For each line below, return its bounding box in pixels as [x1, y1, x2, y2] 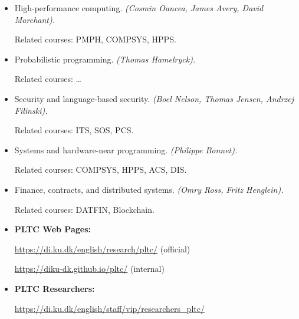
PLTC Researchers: [14, 282, 95, 294]
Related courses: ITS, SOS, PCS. [14, 124, 134, 136]
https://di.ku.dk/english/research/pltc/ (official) [14, 242, 190, 255]
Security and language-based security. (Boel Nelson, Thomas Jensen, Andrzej [14, 92, 294, 104]
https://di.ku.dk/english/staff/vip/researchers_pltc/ [14, 302, 205, 314]
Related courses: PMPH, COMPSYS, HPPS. [14, 33, 176, 45]
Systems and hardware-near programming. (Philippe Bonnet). [14, 143, 238, 156]
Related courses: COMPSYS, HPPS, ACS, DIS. [14, 163, 187, 176]
